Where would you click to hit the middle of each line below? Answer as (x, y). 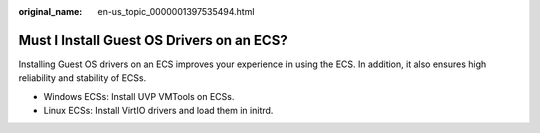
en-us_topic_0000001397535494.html (176, 11)
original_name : (50, 11)
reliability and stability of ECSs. (82, 78)
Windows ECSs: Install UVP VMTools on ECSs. (139, 96)
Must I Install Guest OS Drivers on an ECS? (153, 40)
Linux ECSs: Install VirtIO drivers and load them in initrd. (158, 111)
